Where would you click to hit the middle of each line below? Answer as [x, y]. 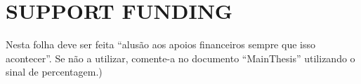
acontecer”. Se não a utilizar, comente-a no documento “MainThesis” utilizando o [180, 58]
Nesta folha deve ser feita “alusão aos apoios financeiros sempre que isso [160, 44]
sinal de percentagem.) [54, 72]
